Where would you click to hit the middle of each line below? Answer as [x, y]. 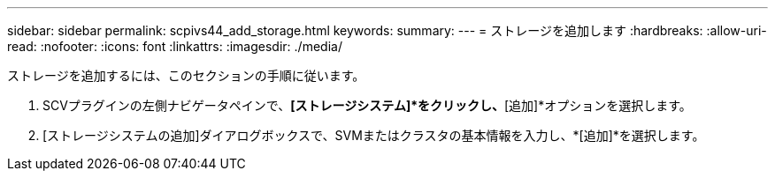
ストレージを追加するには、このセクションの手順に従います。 [186, 75]
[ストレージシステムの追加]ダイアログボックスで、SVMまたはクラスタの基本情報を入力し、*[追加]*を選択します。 [374, 135]
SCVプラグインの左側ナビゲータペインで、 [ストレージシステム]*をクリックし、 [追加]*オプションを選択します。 [367, 105]
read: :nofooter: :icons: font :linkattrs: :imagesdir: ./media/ [175, 46]
